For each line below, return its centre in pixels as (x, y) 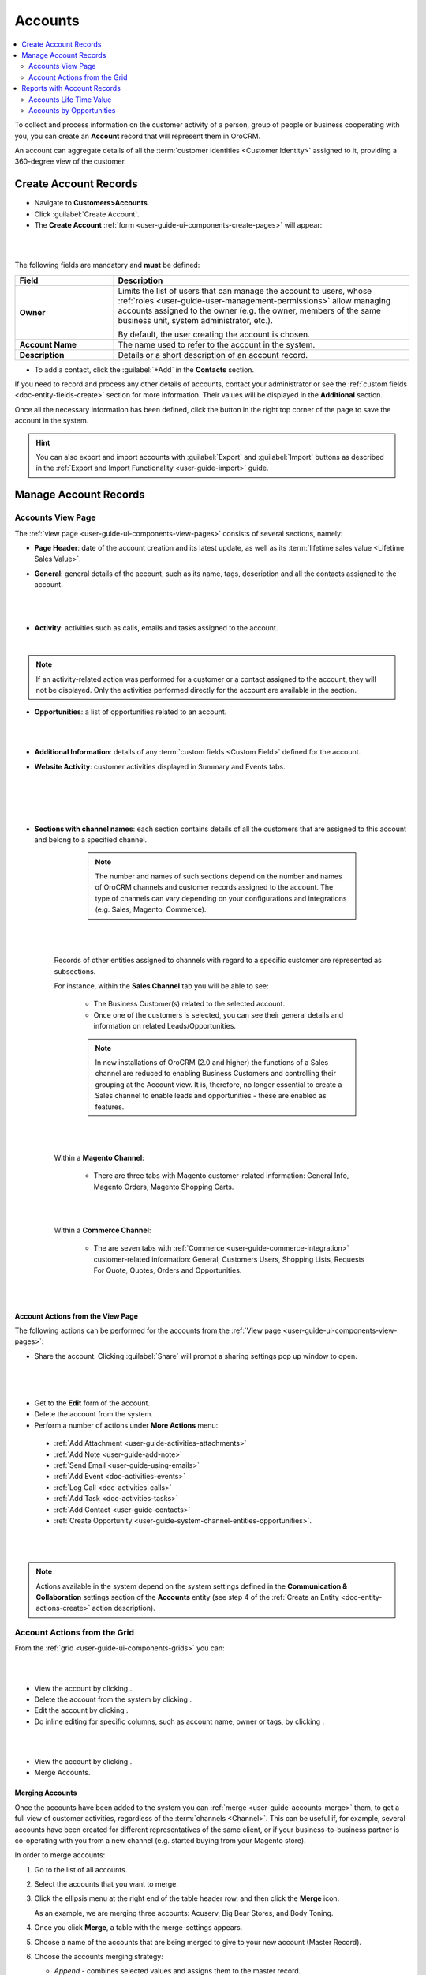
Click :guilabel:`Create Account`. (87, 214)
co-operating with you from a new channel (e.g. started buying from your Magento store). (161, 1840)
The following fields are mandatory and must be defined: (107, 265)
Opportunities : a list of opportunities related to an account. (131, 712)
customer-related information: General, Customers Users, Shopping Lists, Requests (229, 1259)
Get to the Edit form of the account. (92, 1403)
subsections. (75, 971)
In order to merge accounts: (60, 1855)
